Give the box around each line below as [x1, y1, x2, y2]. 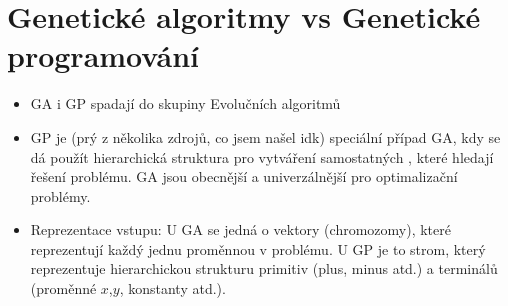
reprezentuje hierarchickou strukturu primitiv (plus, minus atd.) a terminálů [30, 258, 498, 279]
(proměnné [30, 278, 97, 299]
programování [7, 35, 199, 76]
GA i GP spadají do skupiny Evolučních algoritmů [30, 93, 341, 114]
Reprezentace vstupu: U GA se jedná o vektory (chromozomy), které [30, 219, 451, 240]
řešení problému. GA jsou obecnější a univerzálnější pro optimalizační [30, 166, 458, 187]
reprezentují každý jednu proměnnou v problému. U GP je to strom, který [30, 238, 486, 259]
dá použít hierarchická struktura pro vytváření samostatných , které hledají [30, 146, 494, 167]
